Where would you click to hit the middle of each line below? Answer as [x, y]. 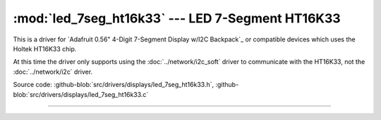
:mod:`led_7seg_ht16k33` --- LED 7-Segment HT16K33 [177, 18]
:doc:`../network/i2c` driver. [53, 72]
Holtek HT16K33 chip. [45, 48]
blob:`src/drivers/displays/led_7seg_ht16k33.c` [81, 94]
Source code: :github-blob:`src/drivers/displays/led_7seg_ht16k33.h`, [114, 85]
